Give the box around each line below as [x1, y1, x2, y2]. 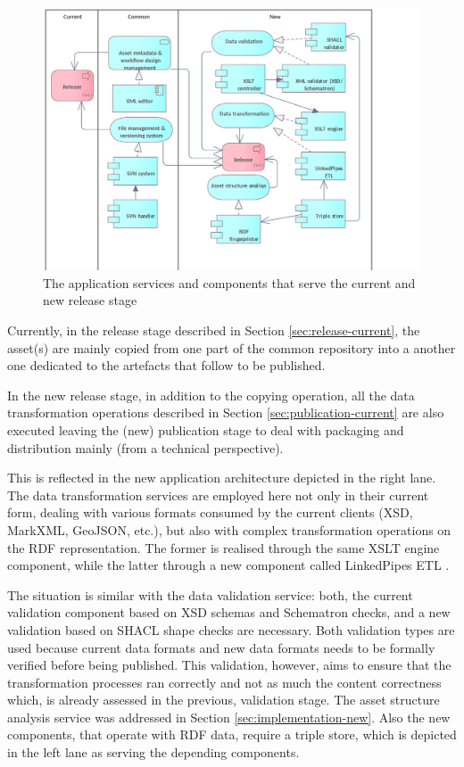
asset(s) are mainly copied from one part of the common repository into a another [7, 338, 456, 357]
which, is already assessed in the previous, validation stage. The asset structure [7, 690, 440, 709]
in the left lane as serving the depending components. [7, 743, 300, 762]
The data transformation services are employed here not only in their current [7, 485, 429, 504]
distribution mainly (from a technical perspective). [7, 438, 284, 457]
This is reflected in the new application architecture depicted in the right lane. [7, 468, 436, 487]
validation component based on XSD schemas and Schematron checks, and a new [7, 603, 451, 622]
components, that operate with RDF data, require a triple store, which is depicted [7, 725, 457, 744]
